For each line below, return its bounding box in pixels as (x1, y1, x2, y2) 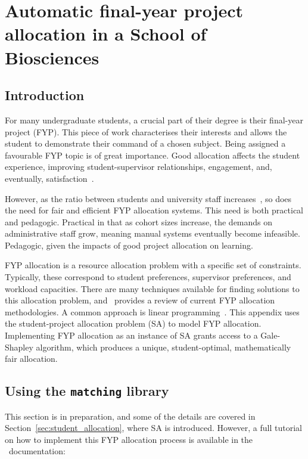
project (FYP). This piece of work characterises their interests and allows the (5, 125, 287, 138)
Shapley (5, 340, 33, 353)
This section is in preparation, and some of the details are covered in (5, 410, 256, 422)
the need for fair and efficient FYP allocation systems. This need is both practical (5, 204, 303, 216)
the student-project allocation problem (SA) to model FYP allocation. (5, 317, 262, 330)
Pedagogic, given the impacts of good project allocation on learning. (5, 238, 253, 251)
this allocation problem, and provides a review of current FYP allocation (5, 294, 275, 306)
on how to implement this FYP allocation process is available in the (5, 433, 253, 445)
